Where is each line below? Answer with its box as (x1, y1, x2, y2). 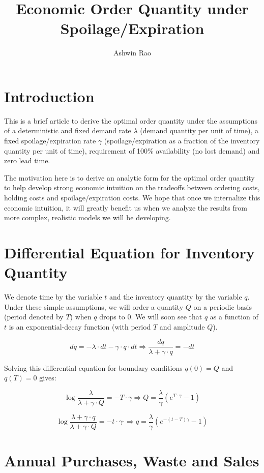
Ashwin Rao (113, 47, 152, 58)
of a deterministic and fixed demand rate (4, 125, 131, 136)
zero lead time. (4, 155, 50, 166)
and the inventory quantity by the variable (109, 291, 242, 302)
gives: (39, 372, 56, 383)
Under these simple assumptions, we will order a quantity (4, 301, 184, 312)
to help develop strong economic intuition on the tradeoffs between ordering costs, (4, 182, 260, 193)
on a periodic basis (193, 301, 252, 312)
